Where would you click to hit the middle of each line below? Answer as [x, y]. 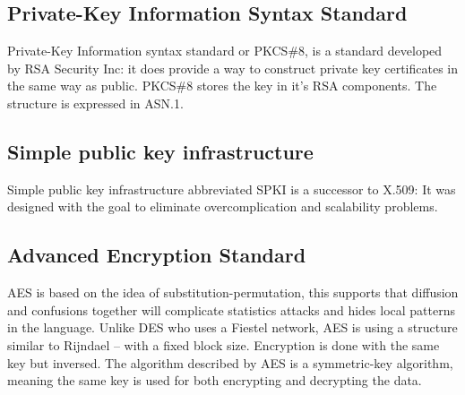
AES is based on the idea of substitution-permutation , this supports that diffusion [233, 292]
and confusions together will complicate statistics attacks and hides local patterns [232, 309]
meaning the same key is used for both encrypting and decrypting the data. [215, 380]
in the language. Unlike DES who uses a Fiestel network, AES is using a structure [232, 327]
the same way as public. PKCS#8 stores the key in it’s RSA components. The [222, 86]
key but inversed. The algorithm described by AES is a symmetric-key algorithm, [230, 362]
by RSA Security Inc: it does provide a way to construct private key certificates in [233, 68]
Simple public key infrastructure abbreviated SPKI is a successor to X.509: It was [232, 189]
